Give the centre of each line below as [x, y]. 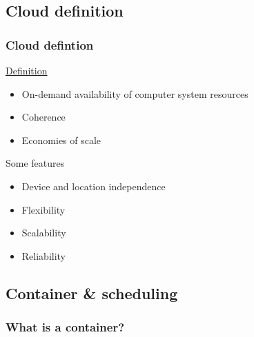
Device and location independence [94, 186]
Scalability [44, 233]
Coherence [43, 117]
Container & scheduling [92, 293]
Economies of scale [61, 140]
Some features [35, 163]
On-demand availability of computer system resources [135, 93]
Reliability [44, 255]
